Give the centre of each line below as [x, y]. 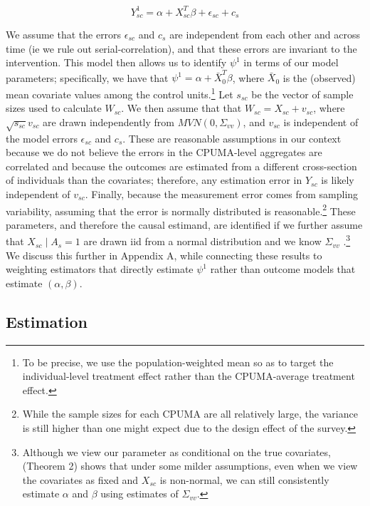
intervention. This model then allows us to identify [116, 62]
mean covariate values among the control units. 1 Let [120, 93]
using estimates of [139, 494]
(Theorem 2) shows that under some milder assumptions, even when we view [190, 466]
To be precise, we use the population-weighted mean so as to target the [178, 362]
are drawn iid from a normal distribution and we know [202, 241]
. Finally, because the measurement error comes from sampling [222, 194]
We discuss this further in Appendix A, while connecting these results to [164, 255]
